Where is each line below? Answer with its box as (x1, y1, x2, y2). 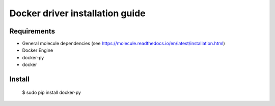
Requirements (9, 27, 56, 36)
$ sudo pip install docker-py (22, 89, 81, 95)
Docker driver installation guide (9, 8, 146, 19)
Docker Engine (22, 47, 53, 53)
